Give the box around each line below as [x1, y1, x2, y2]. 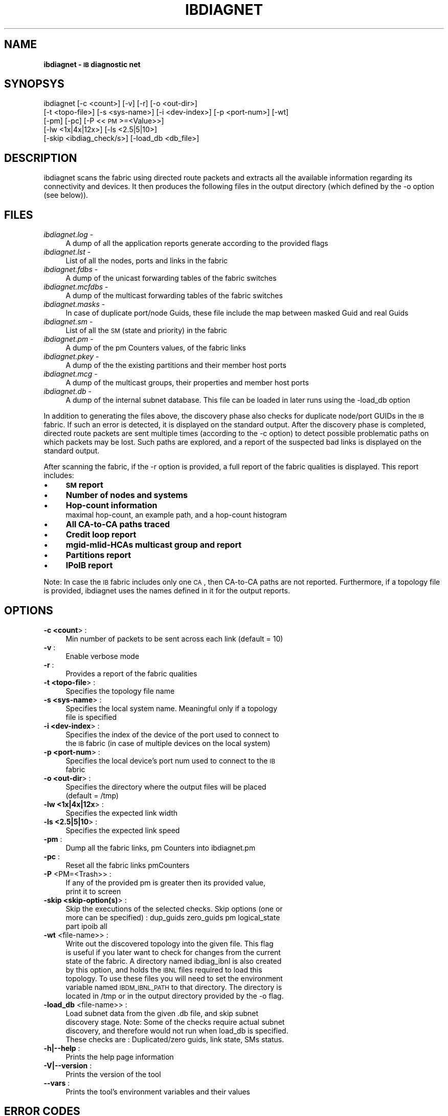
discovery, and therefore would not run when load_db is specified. [65, 1026, 288, 1035]
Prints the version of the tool [65, 1069, 161, 1079]
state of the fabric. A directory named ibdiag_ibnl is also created [65, 956, 282, 965]
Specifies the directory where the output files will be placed [65, 782, 266, 791]
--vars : [43, 1078, 70, 1087]
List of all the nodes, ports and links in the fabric [65, 256, 228, 265]
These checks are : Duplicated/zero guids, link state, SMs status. [65, 1035, 284, 1044]
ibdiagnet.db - [43, 387, 92, 396]
